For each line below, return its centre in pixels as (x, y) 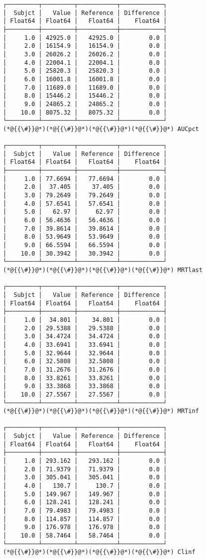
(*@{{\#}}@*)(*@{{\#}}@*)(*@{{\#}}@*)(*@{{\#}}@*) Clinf (99, 552)
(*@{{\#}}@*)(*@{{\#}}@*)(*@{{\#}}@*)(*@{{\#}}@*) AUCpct (101, 129)
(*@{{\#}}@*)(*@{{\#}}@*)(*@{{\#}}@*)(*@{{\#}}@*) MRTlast (103, 270)
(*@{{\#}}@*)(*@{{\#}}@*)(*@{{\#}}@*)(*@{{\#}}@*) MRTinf (101, 411)
